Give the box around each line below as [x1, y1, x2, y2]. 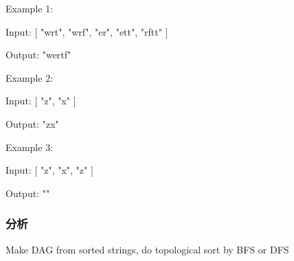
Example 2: [5, 70, 54, 84]
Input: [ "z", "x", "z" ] [5, 163, 93, 177]
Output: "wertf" [5, 47, 71, 62]
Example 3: [5, 139, 54, 154]
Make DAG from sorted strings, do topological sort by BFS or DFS [5, 242, 289, 256]
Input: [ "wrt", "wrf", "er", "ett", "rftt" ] [5, 24, 168, 38]
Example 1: [5, 1, 54, 15]
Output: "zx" [5, 116, 59, 130]
